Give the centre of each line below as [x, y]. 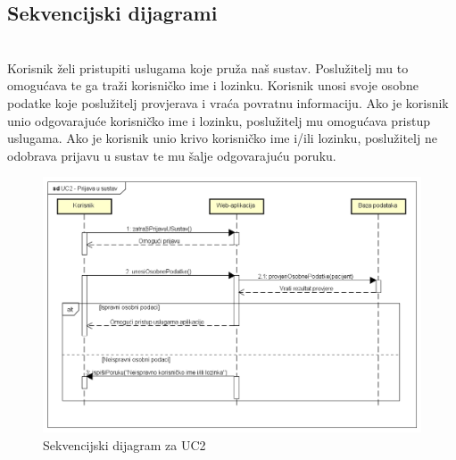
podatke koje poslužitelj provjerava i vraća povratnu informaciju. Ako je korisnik [228, 102]
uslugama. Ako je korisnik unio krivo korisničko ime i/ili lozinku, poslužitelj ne [222, 138]
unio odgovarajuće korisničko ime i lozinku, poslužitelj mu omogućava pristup [219, 120]
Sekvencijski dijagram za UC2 [124, 445]
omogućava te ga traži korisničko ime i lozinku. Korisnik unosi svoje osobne [213, 85]
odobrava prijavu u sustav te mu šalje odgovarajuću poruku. [172, 155]
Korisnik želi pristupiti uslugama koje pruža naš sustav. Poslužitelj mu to [208, 67]
